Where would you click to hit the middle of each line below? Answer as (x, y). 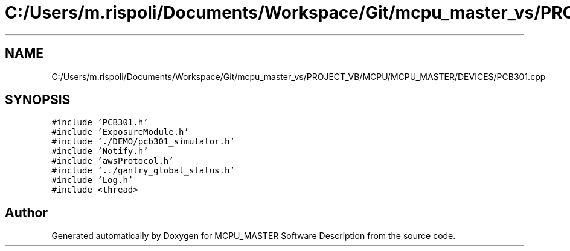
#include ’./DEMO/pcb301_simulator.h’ (143, 142)
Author (26, 212)
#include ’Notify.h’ (100, 151)
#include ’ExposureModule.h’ (120, 132)
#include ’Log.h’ (92, 180)
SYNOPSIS (38, 100)
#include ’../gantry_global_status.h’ (143, 171)
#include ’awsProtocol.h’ (113, 161)
